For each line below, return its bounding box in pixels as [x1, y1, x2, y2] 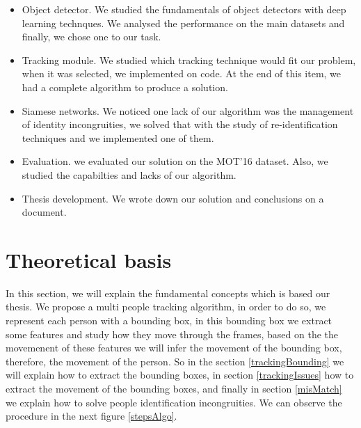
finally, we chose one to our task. [22, 29, 161, 44]
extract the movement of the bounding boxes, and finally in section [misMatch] [6, 381, 342, 395]
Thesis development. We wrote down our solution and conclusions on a [22, 191, 324, 205]
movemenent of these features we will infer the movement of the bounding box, [6, 340, 342, 355]
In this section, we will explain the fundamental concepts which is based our [6, 285, 330, 300]
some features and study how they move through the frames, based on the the [6, 326, 339, 341]
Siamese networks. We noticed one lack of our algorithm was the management [22, 103, 354, 118]
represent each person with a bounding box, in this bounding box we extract [6, 313, 332, 328]
